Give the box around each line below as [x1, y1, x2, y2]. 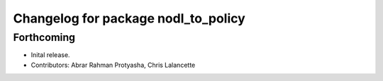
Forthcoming [13, 31, 76, 44]
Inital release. [30, 51, 70, 59]
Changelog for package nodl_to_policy [13, 11, 246, 26]
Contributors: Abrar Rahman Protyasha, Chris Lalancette [30, 61, 196, 69]
